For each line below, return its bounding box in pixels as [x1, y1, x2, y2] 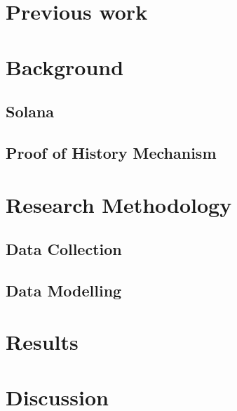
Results [6, 327, 79, 356]
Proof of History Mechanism [6, 141, 217, 163]
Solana [6, 100, 55, 122]
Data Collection [6, 238, 122, 260]
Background [6, 52, 124, 81]
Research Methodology [6, 190, 232, 218]
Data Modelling [6, 279, 122, 301]
